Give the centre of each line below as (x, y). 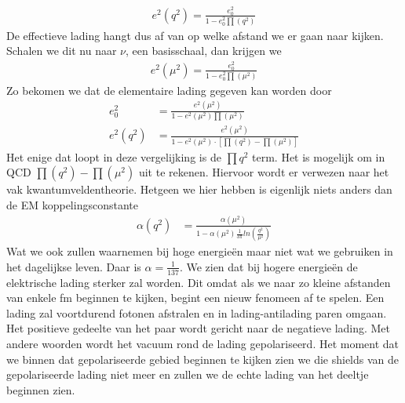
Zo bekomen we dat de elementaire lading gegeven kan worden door (169, 90)
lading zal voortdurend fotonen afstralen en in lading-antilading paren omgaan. (197, 312)
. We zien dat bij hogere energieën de (268, 266)
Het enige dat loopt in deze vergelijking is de (114, 156)
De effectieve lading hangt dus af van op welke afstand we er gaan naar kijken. (195, 35)
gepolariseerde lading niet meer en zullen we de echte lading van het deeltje (188, 374)
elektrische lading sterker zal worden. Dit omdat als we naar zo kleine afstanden (199, 282)
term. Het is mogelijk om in (319, 156)
